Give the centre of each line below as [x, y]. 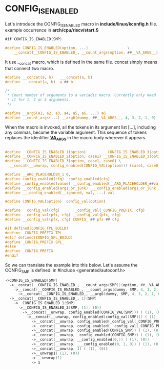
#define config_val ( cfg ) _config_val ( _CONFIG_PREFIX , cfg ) [75, 210]
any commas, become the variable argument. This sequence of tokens [76, 132]
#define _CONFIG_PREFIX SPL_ [35, 242]
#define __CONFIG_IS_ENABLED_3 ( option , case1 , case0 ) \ [63, 161]
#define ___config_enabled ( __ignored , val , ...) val [60, 193]
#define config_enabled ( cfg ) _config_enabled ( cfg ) [58, 179]
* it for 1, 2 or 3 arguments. [39, 100]
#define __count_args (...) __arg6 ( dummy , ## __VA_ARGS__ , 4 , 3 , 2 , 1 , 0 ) [81, 118]
